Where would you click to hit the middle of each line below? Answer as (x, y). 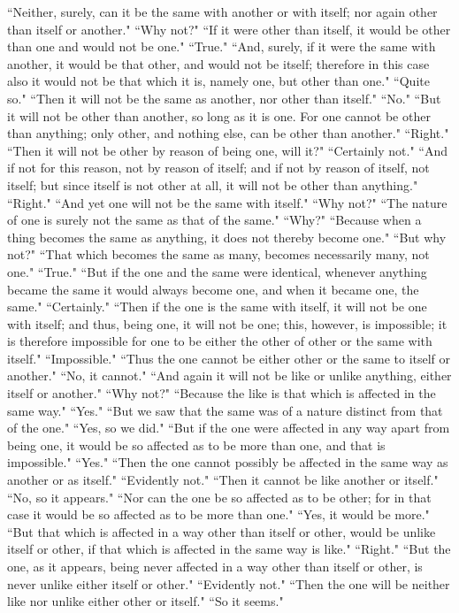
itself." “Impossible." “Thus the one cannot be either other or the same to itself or (229, 358)
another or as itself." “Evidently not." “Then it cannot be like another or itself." (223, 480)
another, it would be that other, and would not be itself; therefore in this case (218, 63)
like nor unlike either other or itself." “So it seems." (145, 601)
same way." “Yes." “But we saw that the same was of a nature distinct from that (225, 410)
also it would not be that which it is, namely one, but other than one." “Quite (218, 81)
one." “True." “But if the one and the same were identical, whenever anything (217, 271)
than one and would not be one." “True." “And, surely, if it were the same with (222, 46)
